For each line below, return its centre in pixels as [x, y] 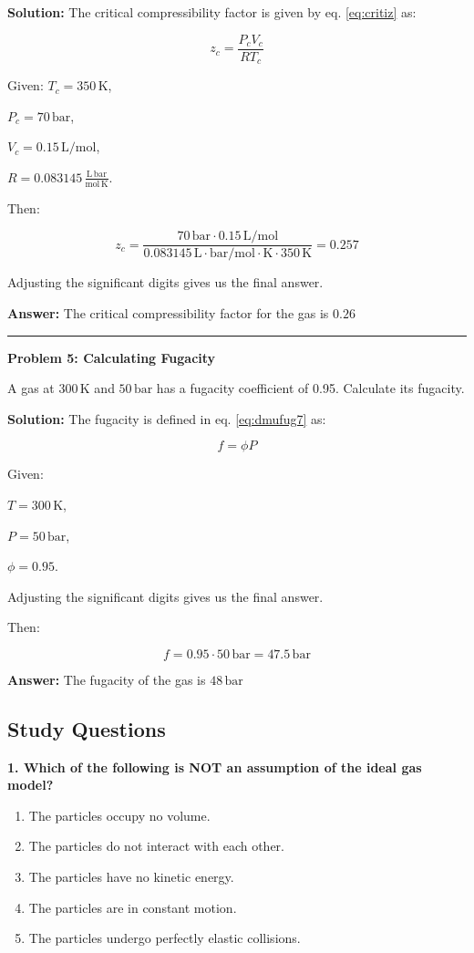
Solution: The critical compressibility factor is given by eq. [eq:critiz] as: [212, 12]
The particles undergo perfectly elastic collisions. [165, 938]
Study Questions [87, 728]
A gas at [31, 388]
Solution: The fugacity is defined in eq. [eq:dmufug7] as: [167, 418]
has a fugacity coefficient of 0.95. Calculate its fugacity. [310, 388]
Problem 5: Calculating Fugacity [112, 357]
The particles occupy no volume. [119, 815]
